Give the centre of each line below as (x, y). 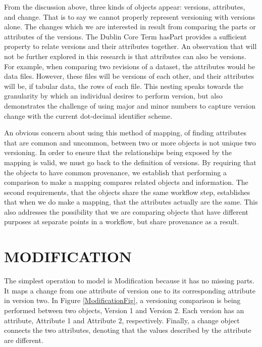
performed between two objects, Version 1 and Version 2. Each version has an (124, 310)
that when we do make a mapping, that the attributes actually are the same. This (131, 202)
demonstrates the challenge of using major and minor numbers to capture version (130, 105)
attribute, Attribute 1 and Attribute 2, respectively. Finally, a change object (122, 320)
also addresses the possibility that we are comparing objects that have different (126, 211)
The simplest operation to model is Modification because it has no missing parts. (129, 281)
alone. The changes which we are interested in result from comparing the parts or (130, 27)
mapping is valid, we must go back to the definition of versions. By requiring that (130, 162)
